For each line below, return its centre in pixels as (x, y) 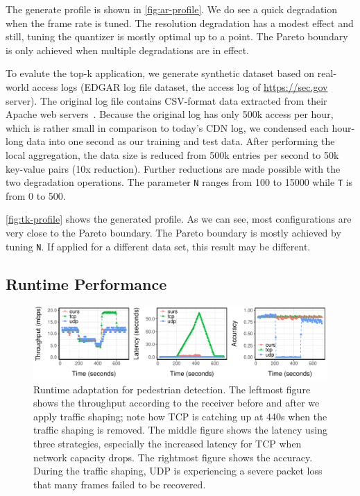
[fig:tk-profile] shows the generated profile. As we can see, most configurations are (179, 219)
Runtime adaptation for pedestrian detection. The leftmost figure (172, 389)
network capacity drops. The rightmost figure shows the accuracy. (173, 457)
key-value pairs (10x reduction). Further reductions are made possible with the (173, 168)
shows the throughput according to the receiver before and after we (177, 403)
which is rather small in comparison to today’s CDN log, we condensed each (167, 127)
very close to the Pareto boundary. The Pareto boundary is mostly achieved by (173, 232)
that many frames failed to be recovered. (120, 484)
